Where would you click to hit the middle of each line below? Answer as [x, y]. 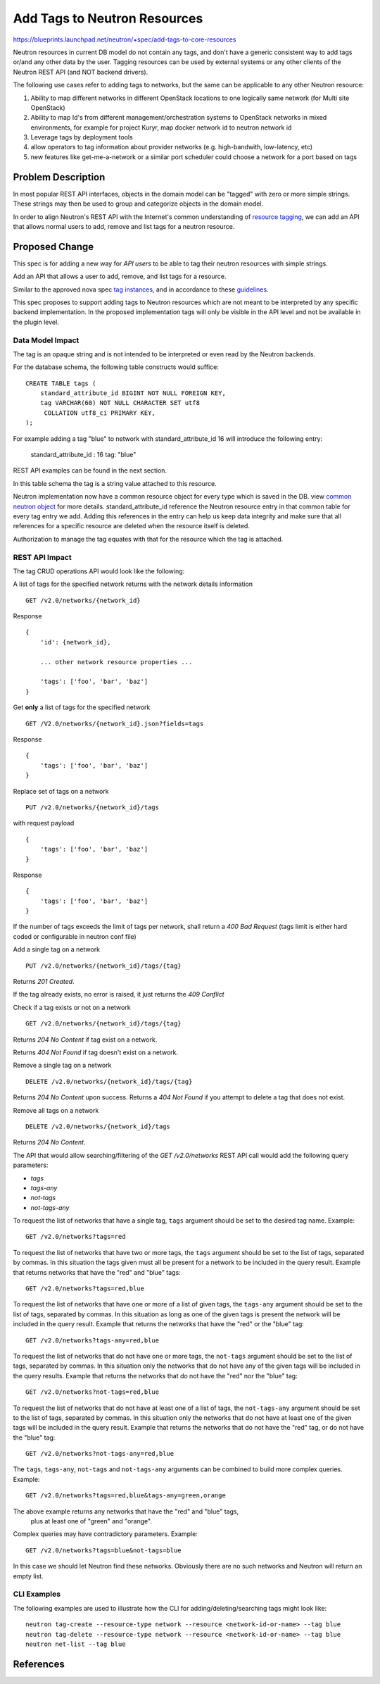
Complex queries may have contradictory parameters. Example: [106, 1534]
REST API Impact [42, 557]
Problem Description [59, 177]
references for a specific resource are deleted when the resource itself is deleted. [131, 526]
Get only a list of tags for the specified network [82, 707]
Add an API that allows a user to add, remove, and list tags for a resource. [120, 276]
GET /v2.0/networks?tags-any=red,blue [93, 1340]
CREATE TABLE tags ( [61, 383]
